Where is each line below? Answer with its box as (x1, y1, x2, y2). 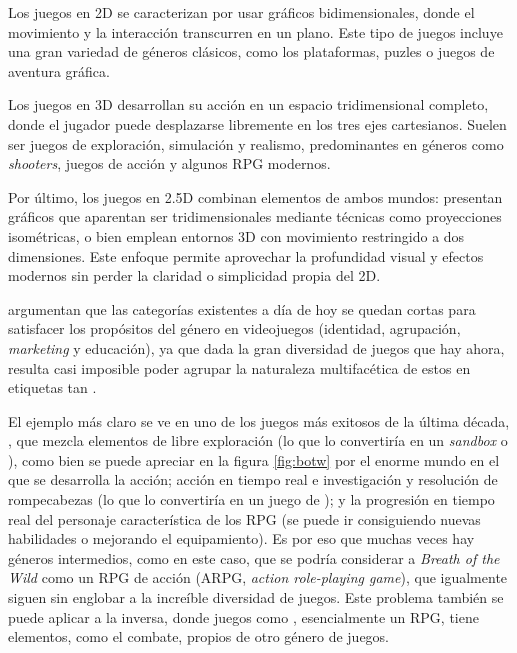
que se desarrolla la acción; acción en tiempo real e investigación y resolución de (8, 469, 498, 490)
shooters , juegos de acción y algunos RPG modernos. (8, 153, 331, 174)
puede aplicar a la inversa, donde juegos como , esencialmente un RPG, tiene (8, 606, 479, 627)
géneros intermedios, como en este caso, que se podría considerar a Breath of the (8, 547, 500, 568)
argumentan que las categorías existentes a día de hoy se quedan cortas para (8, 298, 476, 319)
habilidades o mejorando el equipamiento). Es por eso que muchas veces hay (8, 528, 475, 549)
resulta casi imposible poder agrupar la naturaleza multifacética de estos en (8, 357, 471, 378)
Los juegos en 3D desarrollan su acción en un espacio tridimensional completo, (8, 94, 489, 115)
